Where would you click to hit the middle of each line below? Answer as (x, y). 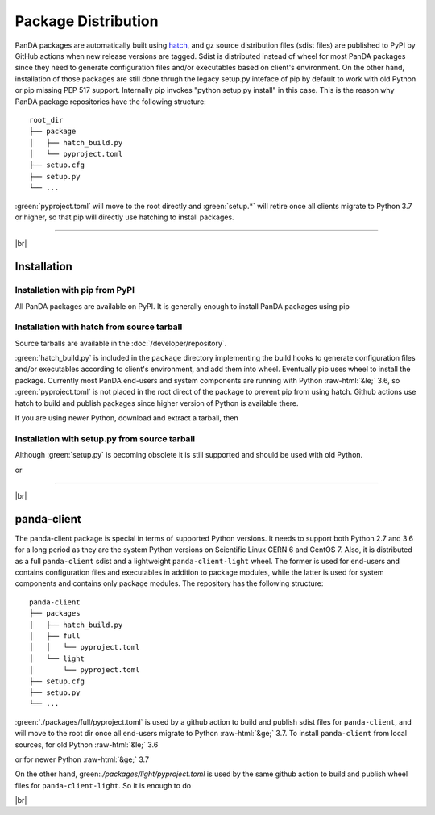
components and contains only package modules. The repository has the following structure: (169, 583)
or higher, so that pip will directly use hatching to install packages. (124, 217)
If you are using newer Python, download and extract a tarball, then (126, 418)
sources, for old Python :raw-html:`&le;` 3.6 (87, 744)
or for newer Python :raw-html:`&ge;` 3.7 (82, 759)
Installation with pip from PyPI (75, 290)
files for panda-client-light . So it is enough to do (103, 785)
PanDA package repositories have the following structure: (111, 102)
